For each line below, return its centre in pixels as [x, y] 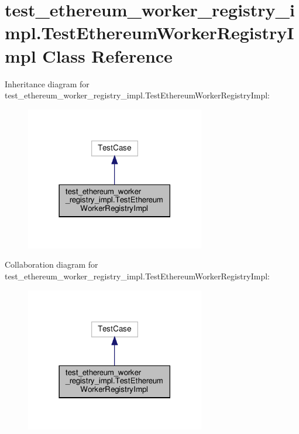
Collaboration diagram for [51, 264]
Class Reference [107, 55]
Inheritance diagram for [47, 83]
